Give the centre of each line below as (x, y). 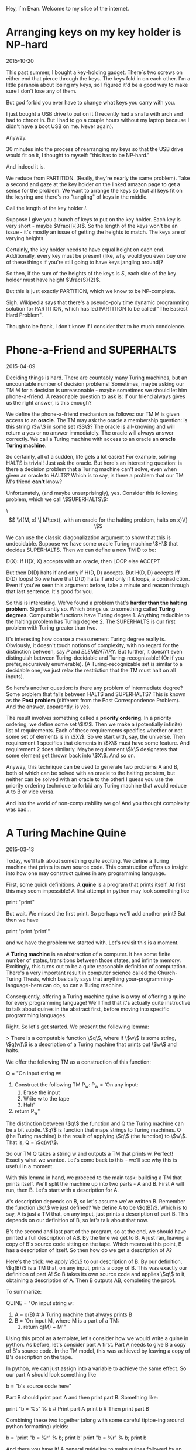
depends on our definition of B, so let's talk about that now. (77, 1220)
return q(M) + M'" (44, 1327)
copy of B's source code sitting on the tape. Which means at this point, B (94, 1244)
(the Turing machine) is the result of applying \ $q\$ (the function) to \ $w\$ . (97, 1136)
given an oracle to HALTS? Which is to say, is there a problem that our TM (95, 475)
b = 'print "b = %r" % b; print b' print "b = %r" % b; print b (76, 1438)
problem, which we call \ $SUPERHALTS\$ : (57, 499)
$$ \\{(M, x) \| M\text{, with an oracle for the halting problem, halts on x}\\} (98, 520)
